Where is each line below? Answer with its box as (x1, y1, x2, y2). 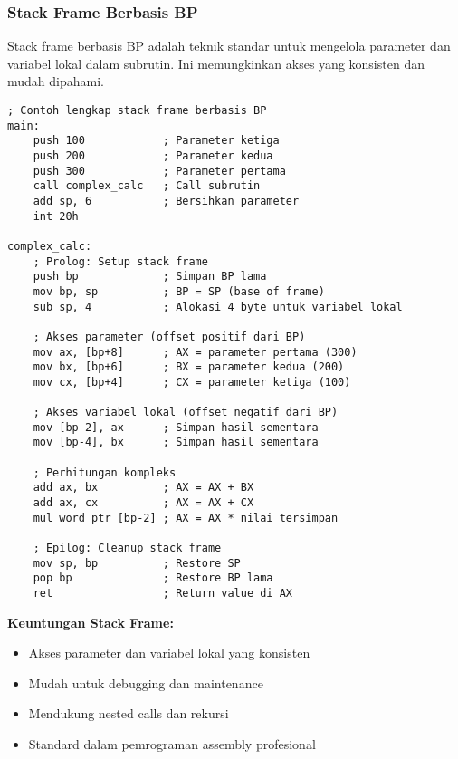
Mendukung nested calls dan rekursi (28, 704, 229, 723)
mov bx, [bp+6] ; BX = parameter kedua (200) (33, 360, 345, 374)
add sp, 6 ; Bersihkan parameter (33, 194, 300, 207)
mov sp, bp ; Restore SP (33, 556, 241, 570)
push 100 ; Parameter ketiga (33, 134, 280, 148)
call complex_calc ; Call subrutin (33, 179, 261, 193)
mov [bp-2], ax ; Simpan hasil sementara (33, 420, 319, 434)
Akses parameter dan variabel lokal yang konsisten (28, 643, 310, 662)
